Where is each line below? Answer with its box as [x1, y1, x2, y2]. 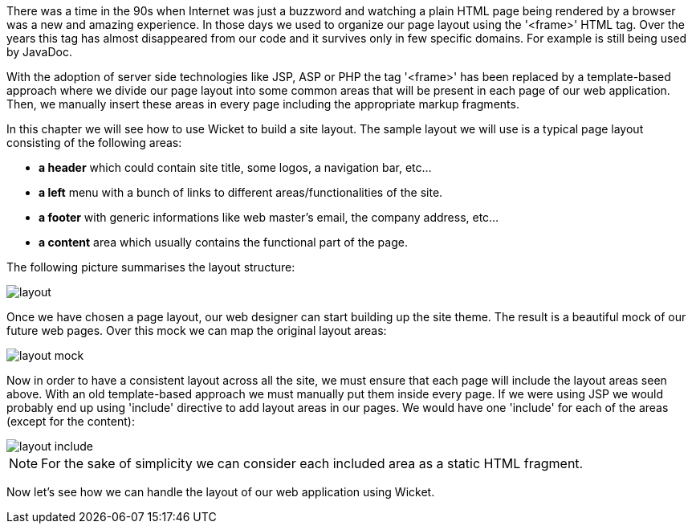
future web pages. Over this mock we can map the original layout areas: [6, 324, 387, 337]
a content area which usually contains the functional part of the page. [39, 235, 408, 249]
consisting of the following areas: [6, 136, 182, 149]
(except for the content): [6, 414, 135, 428]
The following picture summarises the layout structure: [6, 260, 295, 274]
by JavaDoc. [6, 45, 72, 59]
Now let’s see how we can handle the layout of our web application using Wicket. [6, 485, 435, 499]
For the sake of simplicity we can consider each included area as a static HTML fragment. [41, 455, 584, 471]
